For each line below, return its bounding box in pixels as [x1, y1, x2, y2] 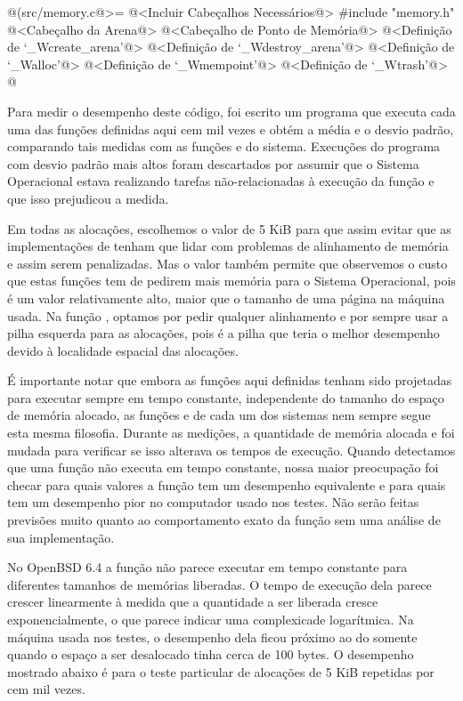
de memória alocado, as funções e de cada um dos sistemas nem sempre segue [7, 406, 431, 424]
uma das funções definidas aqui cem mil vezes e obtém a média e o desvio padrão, [7, 119, 454, 138]
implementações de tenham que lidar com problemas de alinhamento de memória [7, 237, 449, 255]
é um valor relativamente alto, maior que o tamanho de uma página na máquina [7, 288, 445, 307]
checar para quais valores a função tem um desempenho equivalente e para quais [7, 475, 446, 494]
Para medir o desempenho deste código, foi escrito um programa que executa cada [7, 101, 456, 120]
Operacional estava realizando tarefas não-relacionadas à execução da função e [7, 172, 435, 190]
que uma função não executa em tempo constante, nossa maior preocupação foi [7, 458, 439, 477]
